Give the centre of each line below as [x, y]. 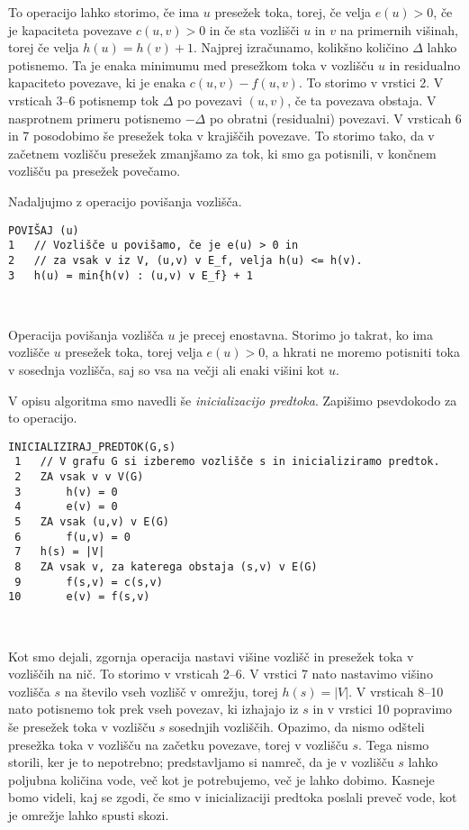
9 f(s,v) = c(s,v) [89, 582]
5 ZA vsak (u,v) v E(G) [92, 522]
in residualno [425, 64]
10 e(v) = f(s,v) [79, 597]
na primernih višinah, [399, 29]
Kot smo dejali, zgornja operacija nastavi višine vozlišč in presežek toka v [211, 656]
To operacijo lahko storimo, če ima [104, 12]
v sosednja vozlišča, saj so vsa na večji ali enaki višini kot [167, 369]
